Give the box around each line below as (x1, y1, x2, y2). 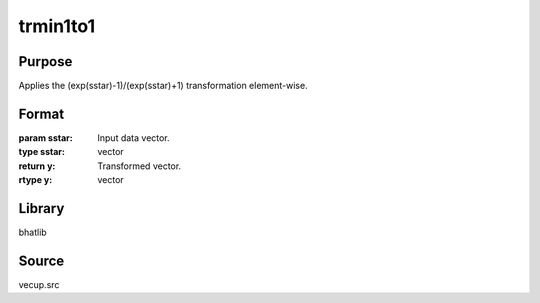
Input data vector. (97, 131, 170, 144)
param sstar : (18, 131, 74, 144)
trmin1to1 (18, 15, 96, 37)
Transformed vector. (97, 160, 182, 172)
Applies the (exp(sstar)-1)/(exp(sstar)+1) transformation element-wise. (18, 80, 309, 92)
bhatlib (18, 226, 47, 239)
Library (18, 200, 65, 217)
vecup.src (18, 278, 60, 290)
